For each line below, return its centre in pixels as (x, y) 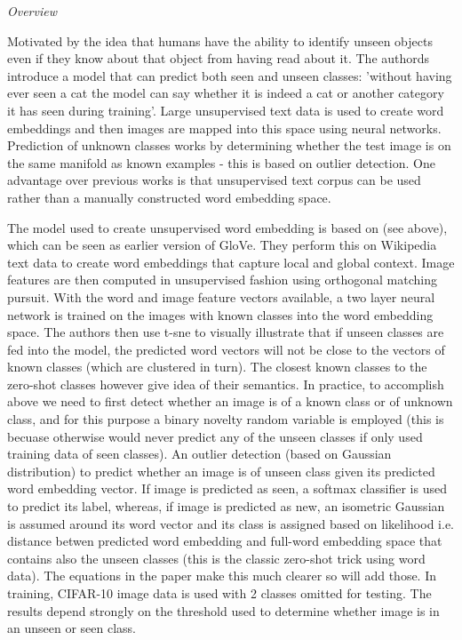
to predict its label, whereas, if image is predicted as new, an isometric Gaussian (226, 506)
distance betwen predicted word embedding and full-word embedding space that (225, 541)
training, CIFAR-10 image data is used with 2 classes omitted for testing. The (219, 593)
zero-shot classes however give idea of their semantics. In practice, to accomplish (226, 384)
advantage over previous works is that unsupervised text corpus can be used (214, 180)
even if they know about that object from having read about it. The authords (219, 58)
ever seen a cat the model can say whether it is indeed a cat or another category (226, 93)
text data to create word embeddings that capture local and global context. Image (231, 262)
